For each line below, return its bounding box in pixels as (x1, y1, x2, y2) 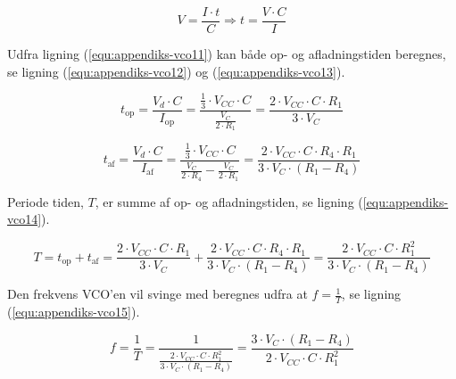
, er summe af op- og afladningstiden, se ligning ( (95, 192, 363, 210)
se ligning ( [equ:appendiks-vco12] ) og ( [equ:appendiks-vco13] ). (7, 62, 345, 80)
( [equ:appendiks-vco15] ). (7, 302, 140, 321)
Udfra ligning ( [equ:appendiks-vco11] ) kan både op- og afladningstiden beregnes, (7, 45, 446, 63)
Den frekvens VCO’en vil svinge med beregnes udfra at (7, 284, 308, 303)
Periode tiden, (7, 192, 84, 210)
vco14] (7, 210, 42, 228)
